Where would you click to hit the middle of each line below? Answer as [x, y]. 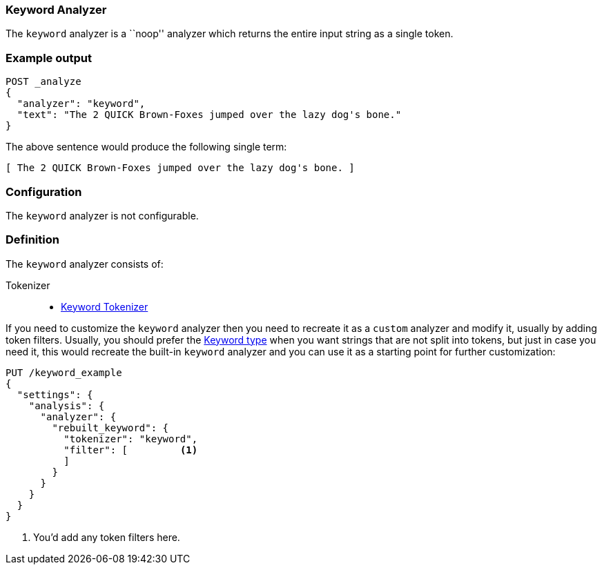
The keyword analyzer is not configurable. [102, 215]
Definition [32, 240]
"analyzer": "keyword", [81, 104]
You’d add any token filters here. [107, 537]
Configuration [44, 191]
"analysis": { [67, 405]
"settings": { [55, 394]
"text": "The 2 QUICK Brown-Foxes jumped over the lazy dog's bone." [209, 115]
